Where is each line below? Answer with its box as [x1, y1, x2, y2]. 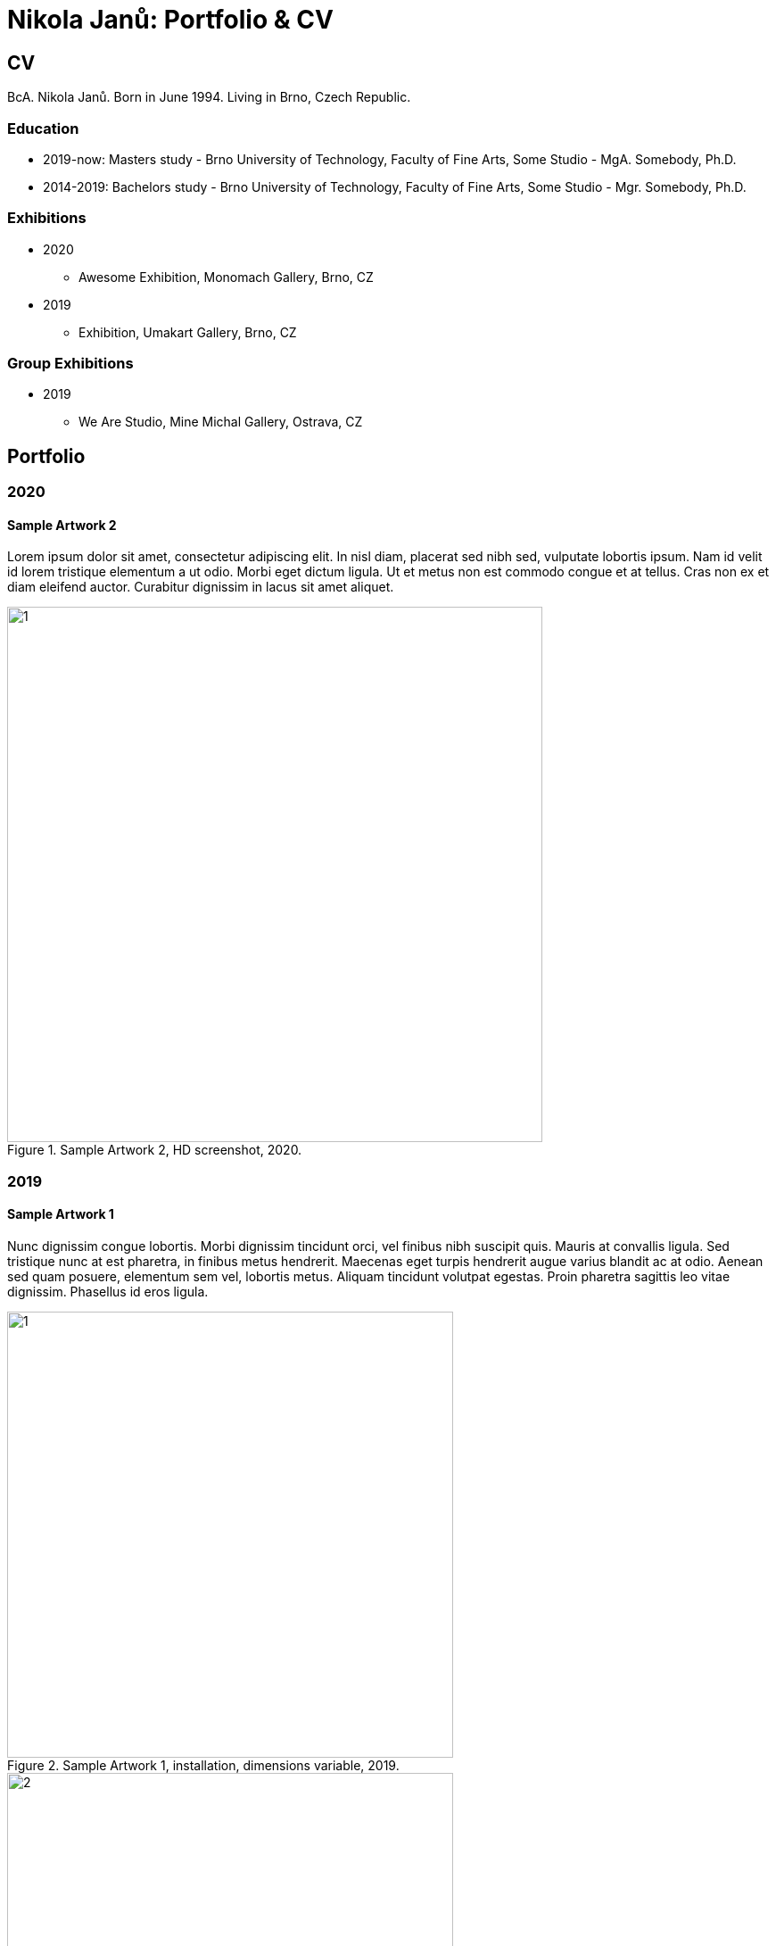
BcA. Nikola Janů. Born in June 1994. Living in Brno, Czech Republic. [7, 89, 411, 105]
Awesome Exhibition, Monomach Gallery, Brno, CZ [78, 269, 374, 285]
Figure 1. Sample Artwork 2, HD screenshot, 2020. [7, 1142, 302, 1158]
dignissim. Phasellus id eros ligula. [7, 1284, 209, 1300]
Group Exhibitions [7, 354, 134, 373]
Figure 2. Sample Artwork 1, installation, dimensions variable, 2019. [7, 1758, 400, 1774]
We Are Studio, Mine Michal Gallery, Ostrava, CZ [78, 414, 363, 430]
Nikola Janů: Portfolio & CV [7, 4, 334, 35]
